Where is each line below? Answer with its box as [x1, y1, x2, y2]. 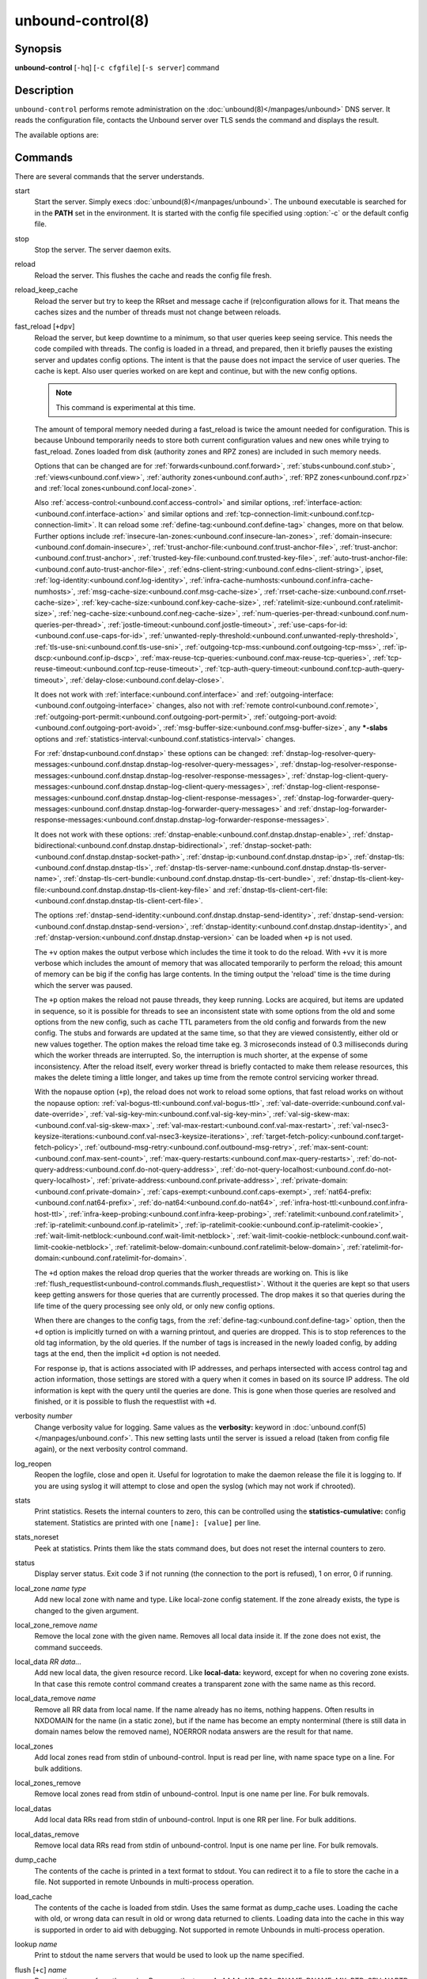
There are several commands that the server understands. [14, 171, 205, 181]
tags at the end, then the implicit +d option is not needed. [34, 1349, 221, 1358]
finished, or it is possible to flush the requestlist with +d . [34, 1396, 217, 1406]
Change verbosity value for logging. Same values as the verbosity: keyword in [34, 1422, 292, 1432]
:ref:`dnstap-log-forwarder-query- [282, 792, 395, 803]
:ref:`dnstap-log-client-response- [271, 782, 380, 792]
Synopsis [14, 42, 62, 55]
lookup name [14, 1939, 58, 1949]
